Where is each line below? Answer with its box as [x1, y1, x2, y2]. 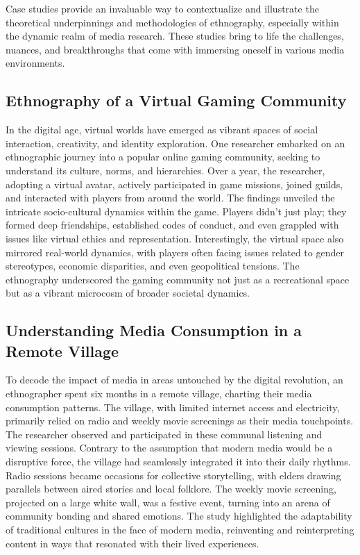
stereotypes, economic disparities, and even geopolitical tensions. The [6, 258, 300, 273]
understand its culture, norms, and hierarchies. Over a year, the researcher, [6, 163, 325, 177]
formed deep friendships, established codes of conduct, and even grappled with [6, 217, 339, 232]
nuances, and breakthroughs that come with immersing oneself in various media [6, 42, 345, 56]
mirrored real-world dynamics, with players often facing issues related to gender [6, 245, 344, 259]
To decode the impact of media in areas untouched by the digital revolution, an [6, 372, 343, 387]
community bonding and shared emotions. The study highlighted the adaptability [6, 508, 352, 523]
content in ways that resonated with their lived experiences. [6, 536, 259, 550]
